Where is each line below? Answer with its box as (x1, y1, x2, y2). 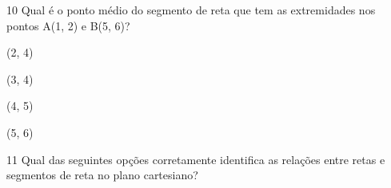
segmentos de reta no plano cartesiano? (6, 166, 198, 183)
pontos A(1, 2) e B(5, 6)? (6, 17, 130, 33)
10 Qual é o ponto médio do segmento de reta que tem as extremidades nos (6, 2, 376, 18)
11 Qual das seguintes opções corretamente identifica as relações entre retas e (6, 151, 385, 167)
